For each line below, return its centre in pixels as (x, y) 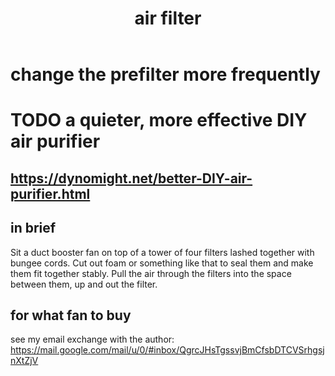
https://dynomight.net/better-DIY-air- (131, 178)
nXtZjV (24, 361)
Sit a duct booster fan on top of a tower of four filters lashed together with (162, 252)
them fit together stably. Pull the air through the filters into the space (151, 273)
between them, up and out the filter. (84, 284)
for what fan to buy (71, 315)
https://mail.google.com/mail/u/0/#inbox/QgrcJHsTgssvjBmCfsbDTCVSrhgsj (167, 350)
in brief (33, 228)
